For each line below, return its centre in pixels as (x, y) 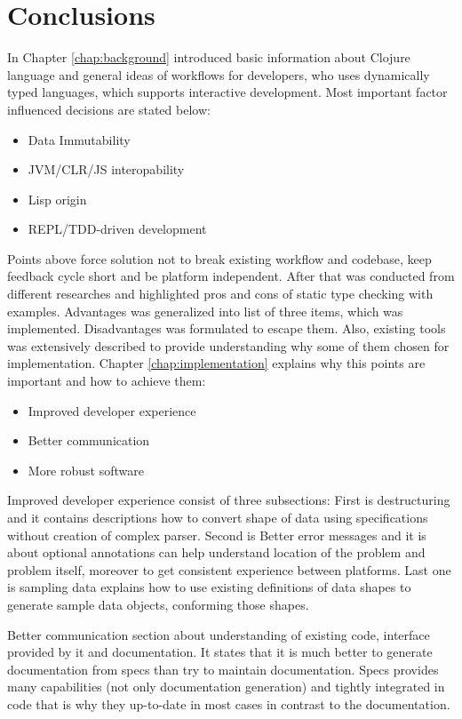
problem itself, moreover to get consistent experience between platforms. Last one (229, 569)
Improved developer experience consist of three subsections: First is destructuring (229, 500)
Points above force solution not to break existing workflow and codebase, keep (219, 258)
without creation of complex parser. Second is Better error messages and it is (217, 535)
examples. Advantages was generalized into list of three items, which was (205, 311)
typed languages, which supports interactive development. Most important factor (227, 92)
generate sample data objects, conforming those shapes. (158, 604)
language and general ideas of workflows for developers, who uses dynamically (219, 74)
